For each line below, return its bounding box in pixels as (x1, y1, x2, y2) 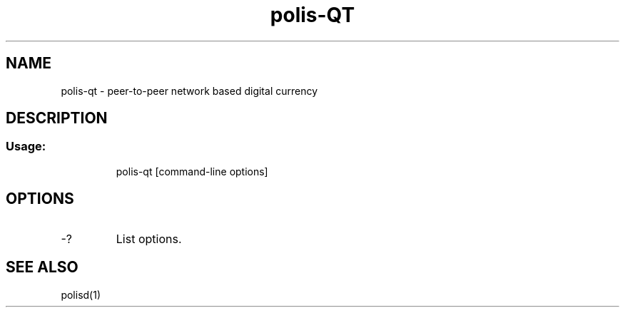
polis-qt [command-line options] (116, 165, 268, 178)
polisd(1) (61, 288, 101, 301)
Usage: (6, 139, 46, 154)
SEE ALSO (6, 258, 78, 277)
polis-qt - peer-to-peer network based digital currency (61, 84, 318, 97)
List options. (116, 231, 182, 246)
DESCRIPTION (6, 109, 108, 128)
